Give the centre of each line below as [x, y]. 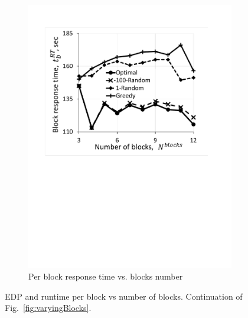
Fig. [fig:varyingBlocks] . [48, 308]
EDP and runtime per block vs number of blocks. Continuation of [124, 296]
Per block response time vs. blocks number [106, 276]
